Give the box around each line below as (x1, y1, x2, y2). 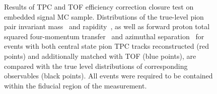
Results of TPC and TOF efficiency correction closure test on (4, 2, 194, 12)
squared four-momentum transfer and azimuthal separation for (4, 31, 204, 41)
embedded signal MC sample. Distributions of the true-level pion (4, 11, 204, 22)
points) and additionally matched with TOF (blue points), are (4, 50, 196, 61)
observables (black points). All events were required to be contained (4, 70, 213, 81)
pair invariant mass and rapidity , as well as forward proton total (4, 21, 210, 32)
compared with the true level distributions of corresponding (4, 60, 188, 71)
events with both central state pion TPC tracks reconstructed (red (4, 41, 209, 51)
